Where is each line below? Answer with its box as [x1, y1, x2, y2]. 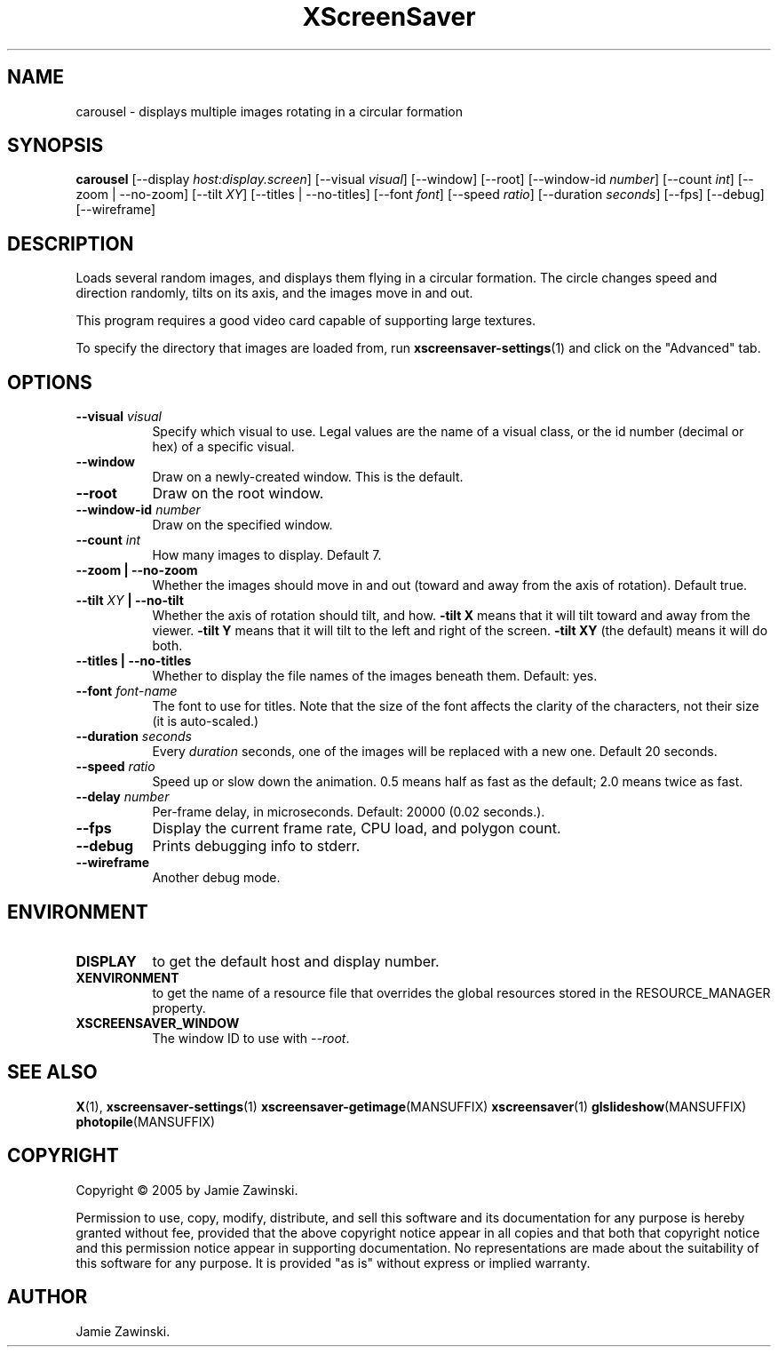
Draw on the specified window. [152, 517, 333, 533]
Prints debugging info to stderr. [152, 837, 361, 856]
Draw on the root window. [152, 484, 324, 503]
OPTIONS [7, 370, 92, 394]
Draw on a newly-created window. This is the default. [152, 469, 464, 485]
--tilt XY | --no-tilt [75, 593, 184, 609]
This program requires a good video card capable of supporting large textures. [75, 313, 536, 329]
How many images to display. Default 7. [152, 547, 382, 563]
